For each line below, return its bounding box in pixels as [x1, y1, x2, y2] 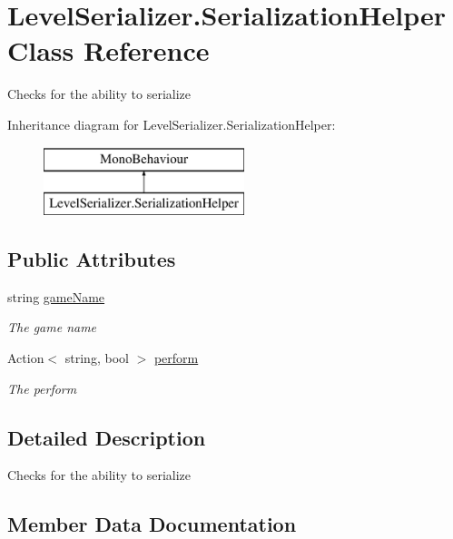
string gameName [7, 287, 105, 306]
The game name [7, 318, 97, 337]
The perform [7, 378, 77, 397]
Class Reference [7, 32, 210, 69]
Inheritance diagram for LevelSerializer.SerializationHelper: [7, 114, 336, 133]
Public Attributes [7, 245, 176, 273]
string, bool [64, 348, 129, 367]
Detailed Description [7, 423, 206, 451]
